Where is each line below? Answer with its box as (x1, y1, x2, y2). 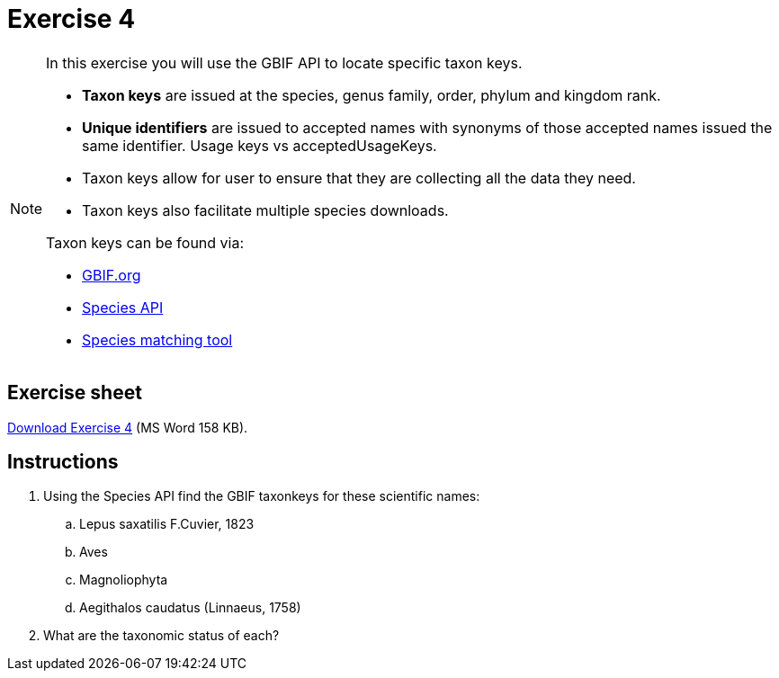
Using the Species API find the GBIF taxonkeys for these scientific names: (43, 488, 480, 504)
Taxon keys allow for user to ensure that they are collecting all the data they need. (82, 168, 636, 187)
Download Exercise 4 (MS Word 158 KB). (7, 419, 248, 435)
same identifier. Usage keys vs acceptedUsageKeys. (82, 136, 437, 155)
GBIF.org (82, 265, 141, 284)
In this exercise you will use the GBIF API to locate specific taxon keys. (46, 53, 523, 72)
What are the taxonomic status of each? (43, 628, 280, 644)
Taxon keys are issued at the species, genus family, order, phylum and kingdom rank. (82, 85, 661, 104)
